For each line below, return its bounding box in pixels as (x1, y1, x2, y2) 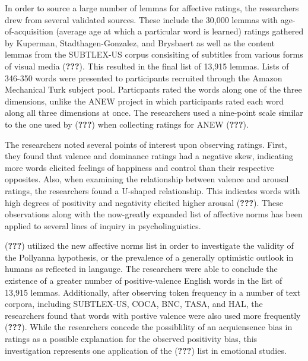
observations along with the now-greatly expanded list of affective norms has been (5, 208, 303, 220)
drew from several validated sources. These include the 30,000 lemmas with (5, 13, 278, 26)
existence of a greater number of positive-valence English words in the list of (5, 274, 282, 287)
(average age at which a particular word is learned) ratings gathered (56, 25, 304, 37)
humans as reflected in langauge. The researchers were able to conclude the (5, 262, 278, 275)
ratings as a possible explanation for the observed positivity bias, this (5, 332, 258, 345)
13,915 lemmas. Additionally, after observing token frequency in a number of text (5, 286, 301, 298)
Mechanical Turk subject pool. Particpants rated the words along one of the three (5, 83, 302, 96)
